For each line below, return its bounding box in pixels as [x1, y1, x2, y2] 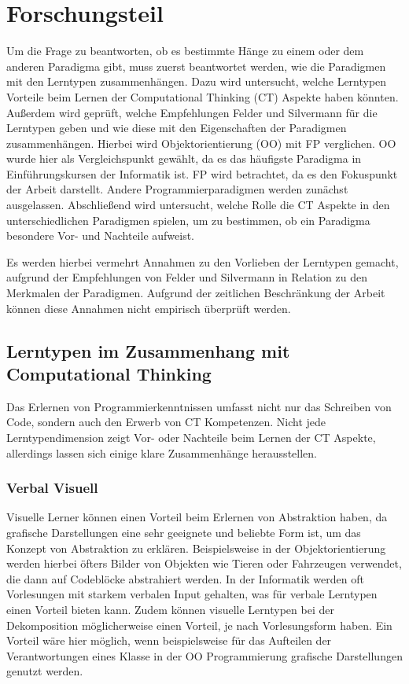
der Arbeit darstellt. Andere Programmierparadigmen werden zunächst [6, 181, 348, 197]
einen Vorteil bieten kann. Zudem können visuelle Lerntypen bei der [6, 601, 334, 617]
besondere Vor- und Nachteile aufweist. [6, 227, 195, 244]
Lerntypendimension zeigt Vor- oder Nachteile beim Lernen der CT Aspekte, [6, 429, 376, 445]
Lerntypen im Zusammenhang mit [6, 338, 290, 362]
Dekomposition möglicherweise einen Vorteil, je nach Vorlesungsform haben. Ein [6, 616, 392, 633]
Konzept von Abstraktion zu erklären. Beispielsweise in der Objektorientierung [6, 539, 386, 556]
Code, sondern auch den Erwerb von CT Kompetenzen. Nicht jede [6, 414, 326, 430]
